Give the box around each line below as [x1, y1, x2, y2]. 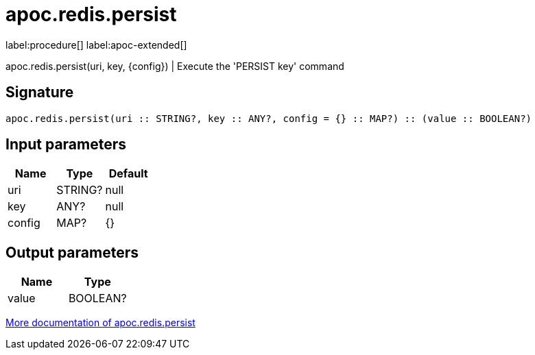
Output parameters [5, 243, 139, 261]
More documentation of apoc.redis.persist [5, 317, 195, 329]
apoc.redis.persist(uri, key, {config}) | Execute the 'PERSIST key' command [5, 60, 344, 72]
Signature [5, 84, 74, 101]
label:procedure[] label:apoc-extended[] [5, 38, 187, 51]
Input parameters [5, 136, 127, 154]
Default [108, 167, 148, 181]
